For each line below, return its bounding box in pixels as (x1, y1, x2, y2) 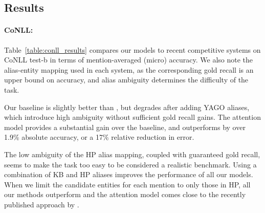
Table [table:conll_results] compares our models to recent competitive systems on (4, 44, 261, 55)
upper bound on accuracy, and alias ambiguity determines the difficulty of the (4, 74, 249, 85)
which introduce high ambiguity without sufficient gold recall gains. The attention (4, 112, 261, 122)
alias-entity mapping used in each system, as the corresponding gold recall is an (4, 64, 254, 75)
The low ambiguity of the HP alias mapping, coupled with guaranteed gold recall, (4, 148, 260, 159)
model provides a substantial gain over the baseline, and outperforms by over (4, 121, 246, 132)
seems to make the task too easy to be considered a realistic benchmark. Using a (4, 159, 257, 169)
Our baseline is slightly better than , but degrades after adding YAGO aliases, (4, 101, 250, 112)
